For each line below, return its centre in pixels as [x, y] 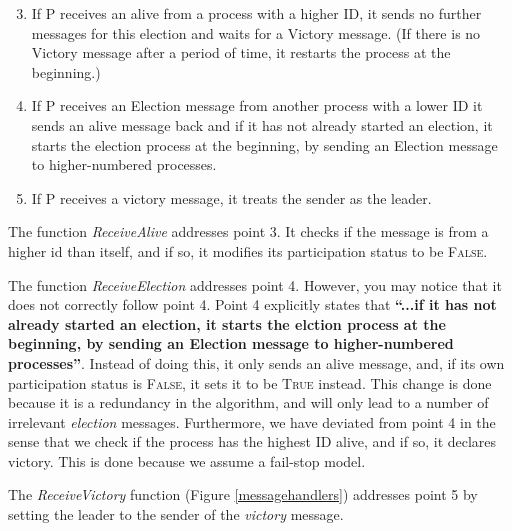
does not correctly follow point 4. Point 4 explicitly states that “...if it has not [252, 304]
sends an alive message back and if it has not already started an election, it [262, 124]
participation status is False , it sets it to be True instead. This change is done [250, 382]
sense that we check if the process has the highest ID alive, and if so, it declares [252, 441]
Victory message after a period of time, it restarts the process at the [241, 52]
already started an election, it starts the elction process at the [227, 323]
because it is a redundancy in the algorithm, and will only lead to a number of [248, 402]
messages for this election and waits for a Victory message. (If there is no [256, 32]
